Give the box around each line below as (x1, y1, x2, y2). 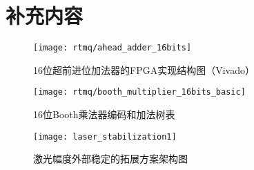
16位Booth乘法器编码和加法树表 (33, 107, 175, 122)
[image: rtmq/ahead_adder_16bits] (33, 43, 192, 53)
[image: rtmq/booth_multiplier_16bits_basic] (33, 87, 246, 97)
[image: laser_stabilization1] (33, 131, 177, 142)
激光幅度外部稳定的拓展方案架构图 (33, 151, 188, 166)
